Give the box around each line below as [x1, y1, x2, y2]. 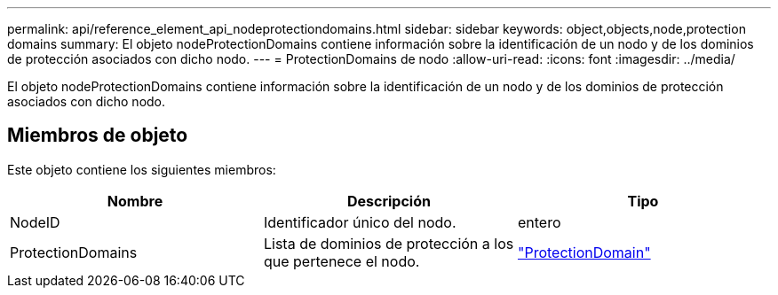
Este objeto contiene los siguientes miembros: [7, 161, 276, 177]
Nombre [107, 191, 163, 210]
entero [517, 213, 561, 231]
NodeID [10, 213, 60, 231]
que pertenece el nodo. [263, 252, 420, 270]
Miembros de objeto [7, 124, 188, 147]
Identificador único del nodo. [263, 213, 456, 231]
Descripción [346, 191, 431, 210]
